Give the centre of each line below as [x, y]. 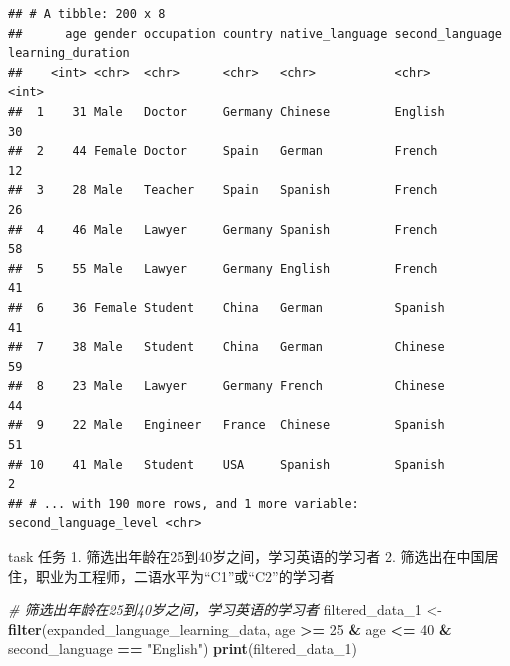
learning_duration [69, 53]
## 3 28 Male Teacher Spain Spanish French [223, 190]
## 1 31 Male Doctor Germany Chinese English [226, 111]
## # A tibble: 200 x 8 [87, 14]
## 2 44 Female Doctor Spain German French [223, 151]
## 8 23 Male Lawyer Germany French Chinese [226, 386]
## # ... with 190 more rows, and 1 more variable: [183, 503]
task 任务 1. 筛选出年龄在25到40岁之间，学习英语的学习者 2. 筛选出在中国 [246, 556]
